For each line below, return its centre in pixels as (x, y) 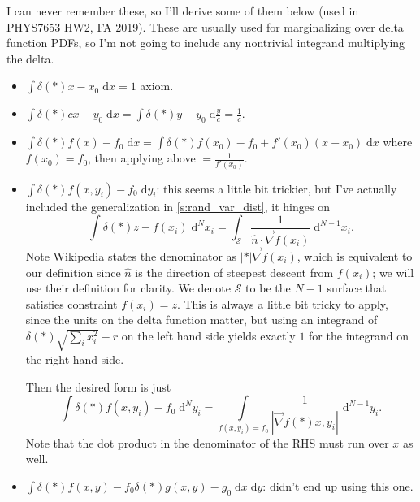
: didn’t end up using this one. (338, 485)
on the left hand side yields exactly (208, 335)
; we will (393, 272)
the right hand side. (75, 359)
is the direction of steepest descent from (234, 272)
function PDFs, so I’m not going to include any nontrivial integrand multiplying (206, 43)
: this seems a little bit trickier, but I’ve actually (277, 188)
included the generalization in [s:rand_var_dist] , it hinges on (178, 206)
